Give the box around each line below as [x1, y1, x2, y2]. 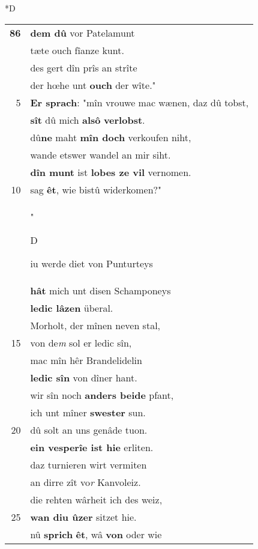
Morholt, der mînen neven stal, [30, 318, 161, 332]
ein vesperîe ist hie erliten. [30, 440, 154, 454]
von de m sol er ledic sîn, [30, 335, 132, 350]
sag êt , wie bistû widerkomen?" [30, 182, 162, 196]
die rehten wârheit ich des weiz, [30, 492, 163, 506]
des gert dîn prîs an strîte [30, 60, 137, 74]
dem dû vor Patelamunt [30, 25, 135, 40]
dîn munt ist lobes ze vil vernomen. [30, 165, 191, 179]
